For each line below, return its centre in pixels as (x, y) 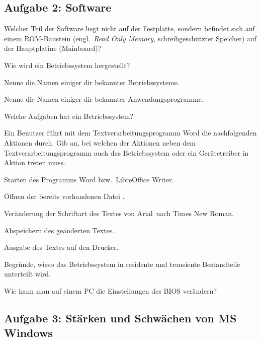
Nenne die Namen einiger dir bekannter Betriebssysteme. (92, 82)
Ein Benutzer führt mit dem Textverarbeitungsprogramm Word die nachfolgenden (130, 133)
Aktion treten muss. (35, 162)
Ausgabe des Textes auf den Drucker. (61, 247)
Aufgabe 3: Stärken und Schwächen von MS (120, 318)
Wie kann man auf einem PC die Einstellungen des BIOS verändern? (111, 290)
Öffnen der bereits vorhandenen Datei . (64, 196)
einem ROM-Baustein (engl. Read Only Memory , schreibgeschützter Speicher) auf (130, 38)
